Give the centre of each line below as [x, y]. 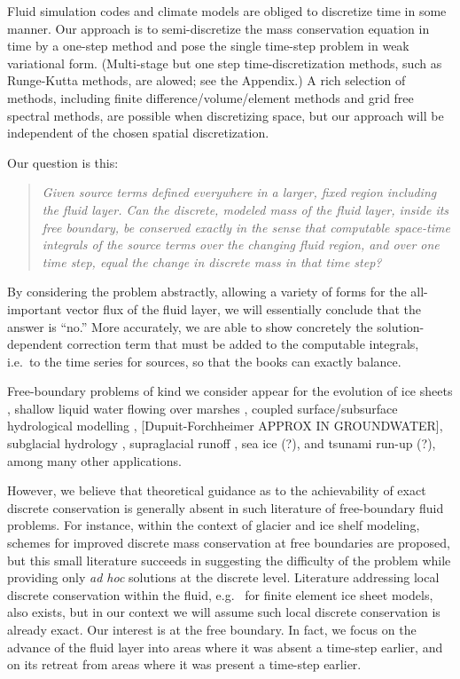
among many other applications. [94, 460]
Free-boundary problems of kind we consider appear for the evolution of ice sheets [230, 391]
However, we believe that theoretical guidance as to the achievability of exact [217, 490]
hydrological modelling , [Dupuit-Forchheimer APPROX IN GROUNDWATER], [225, 426]
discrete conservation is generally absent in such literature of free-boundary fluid [226, 507]
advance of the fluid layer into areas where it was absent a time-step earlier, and [225, 647]
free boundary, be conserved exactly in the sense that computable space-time [246, 227]
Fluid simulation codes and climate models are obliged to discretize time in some [227, 11]
